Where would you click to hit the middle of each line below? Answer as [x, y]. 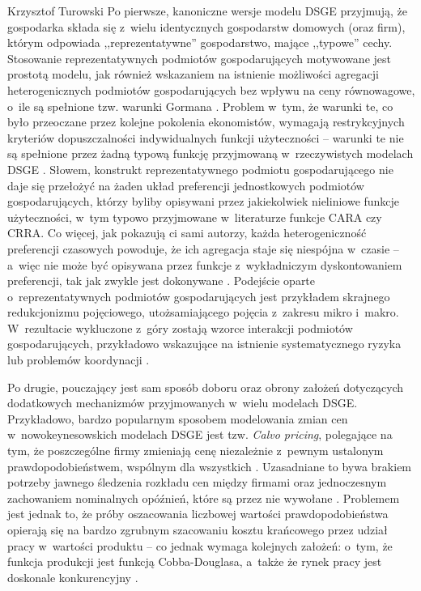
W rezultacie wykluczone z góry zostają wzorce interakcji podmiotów [180, 327]
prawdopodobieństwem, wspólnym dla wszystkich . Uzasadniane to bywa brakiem [210, 466]
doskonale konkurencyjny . [73, 577]
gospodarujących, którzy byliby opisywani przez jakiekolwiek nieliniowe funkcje [204, 201]
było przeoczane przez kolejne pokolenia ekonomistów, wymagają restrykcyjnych [206, 122]
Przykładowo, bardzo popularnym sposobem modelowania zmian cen [178, 418]
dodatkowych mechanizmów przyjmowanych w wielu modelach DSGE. [183, 403]
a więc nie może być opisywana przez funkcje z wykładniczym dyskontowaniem [205, 264]
